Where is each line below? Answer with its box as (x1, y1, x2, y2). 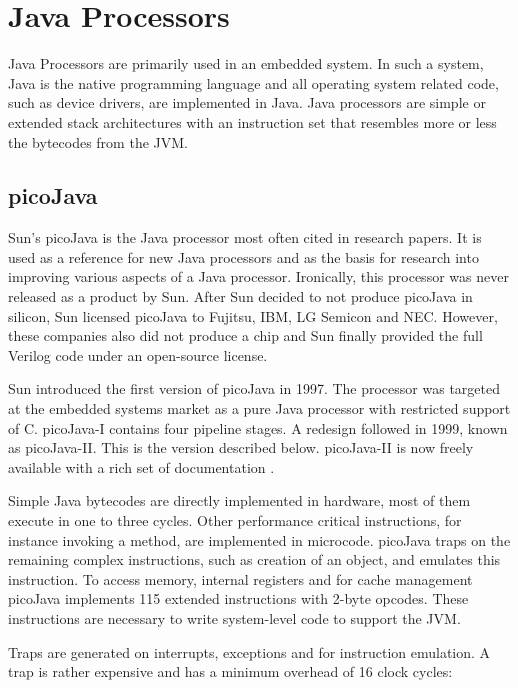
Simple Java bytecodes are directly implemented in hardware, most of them (8, 490, 471, 511)
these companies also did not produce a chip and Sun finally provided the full (8, 325, 483, 346)
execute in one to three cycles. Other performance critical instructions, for (8, 510, 462, 531)
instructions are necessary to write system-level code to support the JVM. (8, 607, 461, 628)
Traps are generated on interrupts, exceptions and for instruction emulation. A (8, 641, 491, 662)
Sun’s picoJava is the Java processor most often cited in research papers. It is (8, 227, 482, 248)
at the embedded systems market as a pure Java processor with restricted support (8, 398, 511, 419)
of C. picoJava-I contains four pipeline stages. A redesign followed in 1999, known (8, 417, 508, 438)
